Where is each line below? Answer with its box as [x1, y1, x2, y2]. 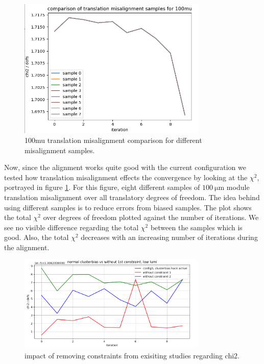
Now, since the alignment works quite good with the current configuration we [4, 162, 246, 173]
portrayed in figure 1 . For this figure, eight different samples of [4, 182, 200, 192]
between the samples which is [150, 222, 243, 232]
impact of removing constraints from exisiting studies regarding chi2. [25, 350, 239, 361]
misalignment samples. [25, 144, 95, 155]
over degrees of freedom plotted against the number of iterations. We [43, 212, 259, 223]
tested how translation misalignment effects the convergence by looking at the [4, 172, 248, 182]
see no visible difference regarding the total [4, 222, 139, 232]
